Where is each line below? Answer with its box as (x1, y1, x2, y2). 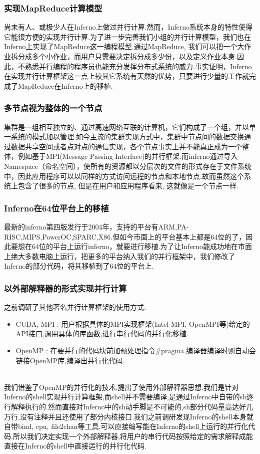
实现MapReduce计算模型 (4, 2, 102, 14)
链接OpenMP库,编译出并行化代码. (15, 355, 125, 365)
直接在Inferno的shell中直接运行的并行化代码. (4, 440, 146, 451)
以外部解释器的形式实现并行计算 (4, 282, 127, 294)
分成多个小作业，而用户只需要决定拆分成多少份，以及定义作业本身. (17, 51, 237, 61)
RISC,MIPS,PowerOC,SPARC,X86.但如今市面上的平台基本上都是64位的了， (4, 231, 246, 242)
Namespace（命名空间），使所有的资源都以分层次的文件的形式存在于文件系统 (4, 160, 252, 171)
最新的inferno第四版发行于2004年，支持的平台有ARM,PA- (4, 221, 189, 232)
